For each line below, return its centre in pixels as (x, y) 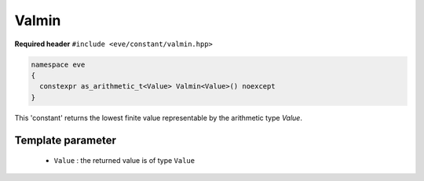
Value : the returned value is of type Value (124, 161)
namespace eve (58, 64)
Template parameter (66, 140)
